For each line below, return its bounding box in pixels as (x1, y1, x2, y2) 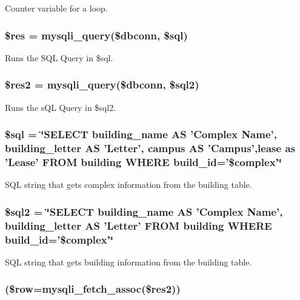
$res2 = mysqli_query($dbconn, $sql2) (5, 77, 199, 92)
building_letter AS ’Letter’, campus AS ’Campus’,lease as (5, 141, 295, 156)
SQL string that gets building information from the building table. (5, 255, 252, 268)
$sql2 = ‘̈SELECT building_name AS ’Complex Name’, (5, 204, 283, 219)
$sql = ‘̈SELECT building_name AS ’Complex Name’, (5, 127, 277, 142)
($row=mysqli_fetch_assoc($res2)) (5, 281, 181, 296)
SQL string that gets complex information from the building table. (5, 178, 252, 191)
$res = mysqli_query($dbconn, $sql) (5, 27, 188, 42)
